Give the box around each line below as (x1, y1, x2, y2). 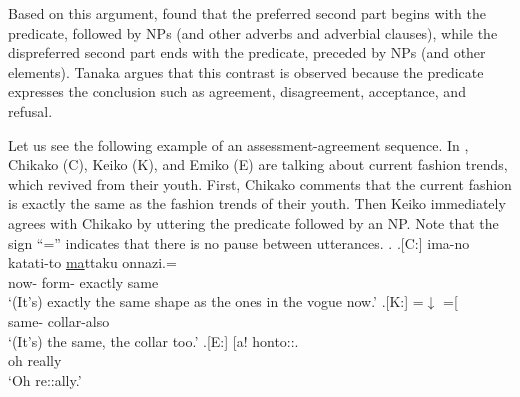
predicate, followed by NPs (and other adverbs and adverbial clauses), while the (8, 22, 498, 43)
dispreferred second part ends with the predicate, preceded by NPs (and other (8, 42, 486, 63)
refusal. (8, 100, 53, 121)
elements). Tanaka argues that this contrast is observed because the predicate (8, 61, 484, 82)
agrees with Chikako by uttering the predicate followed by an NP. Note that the (8, 212, 499, 233)
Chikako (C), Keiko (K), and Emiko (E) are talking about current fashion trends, (8, 154, 508, 175)
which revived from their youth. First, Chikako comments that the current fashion (8, 173, 512, 194)
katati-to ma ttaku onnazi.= (8, 252, 177, 273)
